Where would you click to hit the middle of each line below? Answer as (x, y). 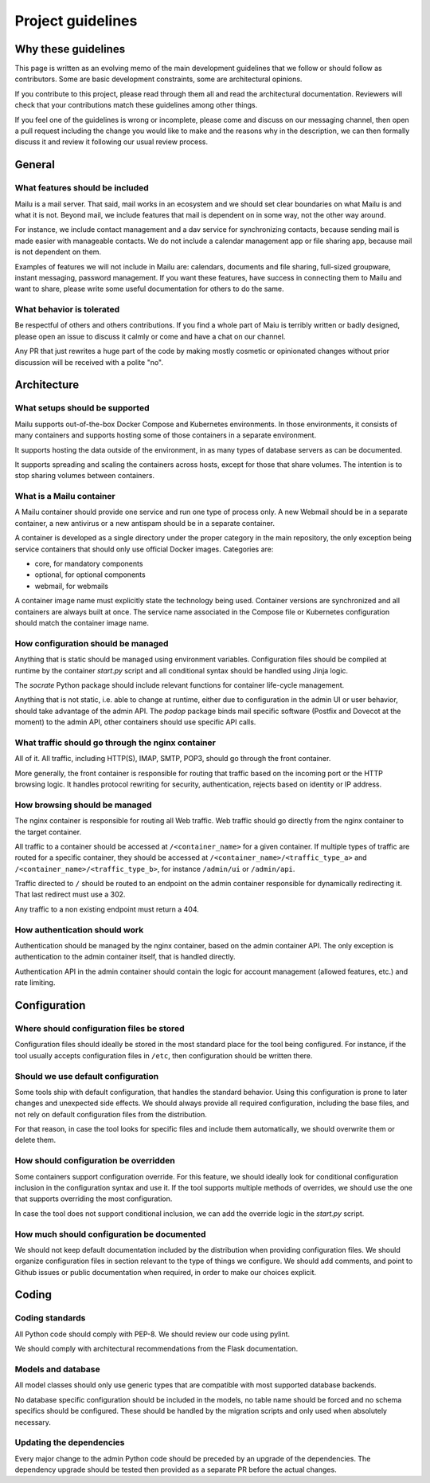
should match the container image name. (82, 622)
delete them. (35, 1140)
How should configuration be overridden (95, 1161)
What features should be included (82, 188)
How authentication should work (79, 930)
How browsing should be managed (83, 805)
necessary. (33, 1422)
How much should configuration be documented (110, 1234)
